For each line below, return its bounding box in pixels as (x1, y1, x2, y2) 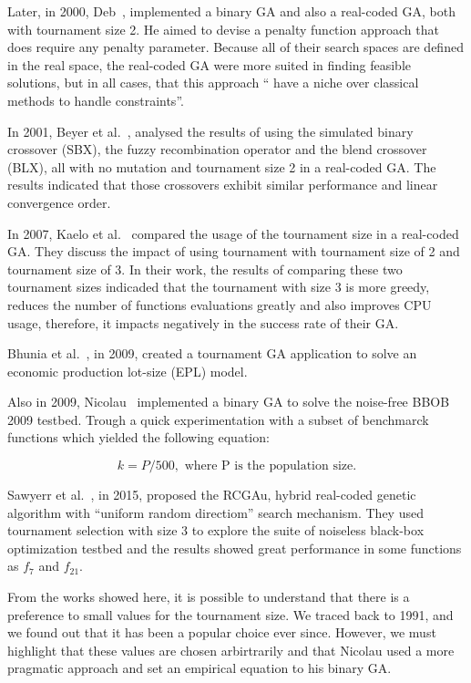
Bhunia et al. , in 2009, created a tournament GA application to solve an (7, 344, 417, 363)
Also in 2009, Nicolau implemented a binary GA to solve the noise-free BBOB (7, 392, 450, 411)
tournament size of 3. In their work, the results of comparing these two (7, 259, 403, 278)
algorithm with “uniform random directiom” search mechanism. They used (7, 502, 424, 522)
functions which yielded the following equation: (7, 428, 270, 447)
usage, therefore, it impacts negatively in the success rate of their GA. (7, 313, 399, 332)
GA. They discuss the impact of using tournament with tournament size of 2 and (7, 242, 460, 261)
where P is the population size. (184, 460, 357, 473)
